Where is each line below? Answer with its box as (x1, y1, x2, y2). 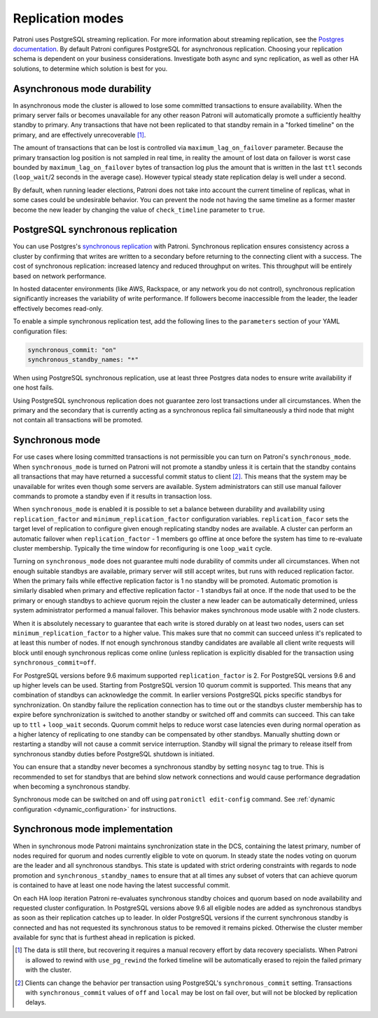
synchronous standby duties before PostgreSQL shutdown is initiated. (13, 749, 215, 758)
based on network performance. (13, 272, 106, 280)
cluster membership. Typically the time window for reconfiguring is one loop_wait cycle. (13, 544, 272, 552)
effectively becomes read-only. (13, 304, 104, 312)
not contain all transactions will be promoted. (13, 416, 143, 424)
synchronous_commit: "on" (27, 346, 117, 354)
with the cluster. (25, 965, 71, 975)
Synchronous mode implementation (13, 823, 173, 835)
